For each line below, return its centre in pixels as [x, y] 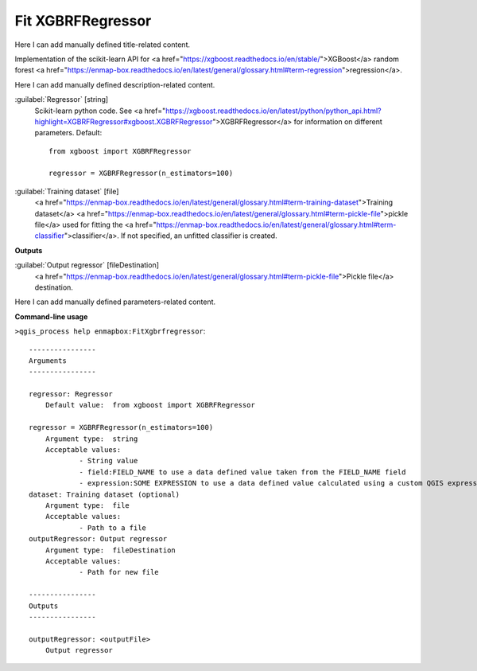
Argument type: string [91, 439]
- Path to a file [113, 528]
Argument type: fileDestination [111, 550]
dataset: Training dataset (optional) [105, 494]
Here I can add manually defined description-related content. [115, 84]
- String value [109, 461]
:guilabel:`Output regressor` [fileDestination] [87, 265]
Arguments [48, 361]
